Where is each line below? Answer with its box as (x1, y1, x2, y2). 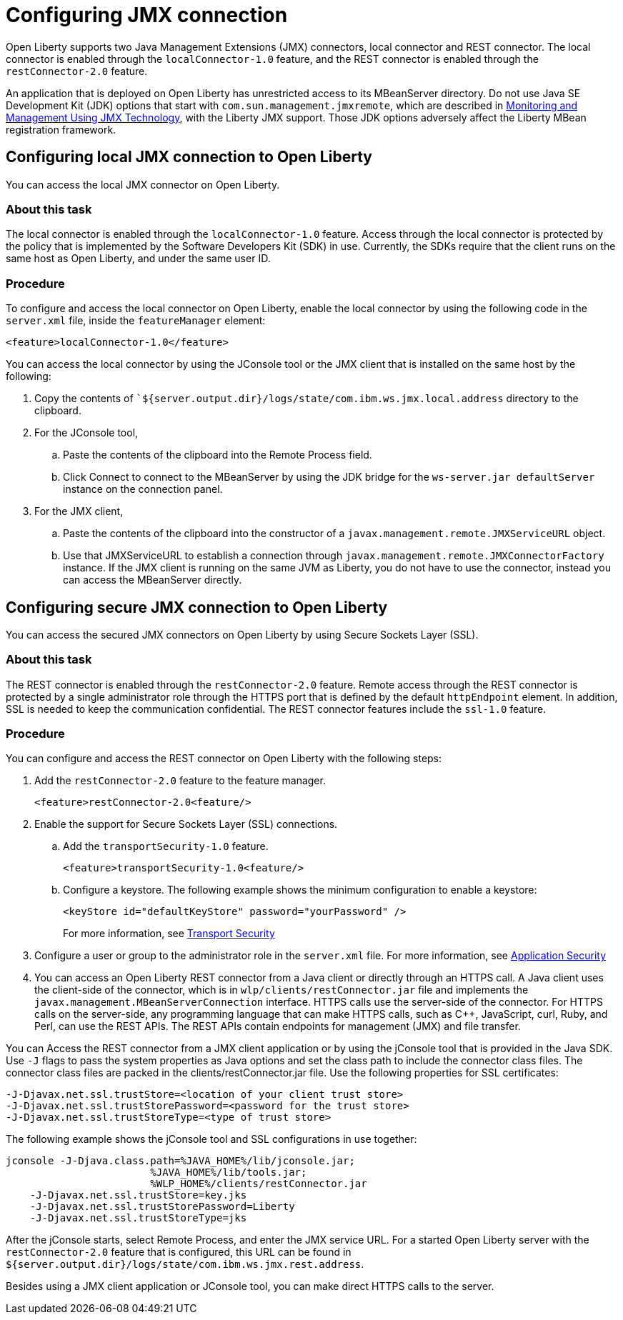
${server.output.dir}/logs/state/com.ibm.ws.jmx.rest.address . (6, 1258, 364, 1271)
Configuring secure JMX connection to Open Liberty (6, 598, 388, 616)
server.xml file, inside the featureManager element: (6, 314, 266, 327)
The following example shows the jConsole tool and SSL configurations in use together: (6, 1133, 417, 1146)
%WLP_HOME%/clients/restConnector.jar (150, 1178, 367, 1190)
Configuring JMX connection (6, 3, 288, 27)
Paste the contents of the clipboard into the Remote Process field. (63, 449, 372, 461)
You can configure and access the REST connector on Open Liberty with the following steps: (6, 752, 442, 765)
